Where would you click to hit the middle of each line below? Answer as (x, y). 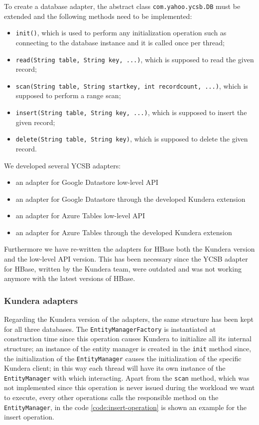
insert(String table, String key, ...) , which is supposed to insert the (131, 112)
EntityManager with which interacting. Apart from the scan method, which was (127, 377)
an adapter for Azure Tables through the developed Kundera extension (124, 232)
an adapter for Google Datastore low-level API (87, 182)
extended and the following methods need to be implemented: (98, 16)
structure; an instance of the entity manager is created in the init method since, (128, 348)
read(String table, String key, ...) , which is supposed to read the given (135, 59)
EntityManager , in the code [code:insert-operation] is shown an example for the (125, 407)
